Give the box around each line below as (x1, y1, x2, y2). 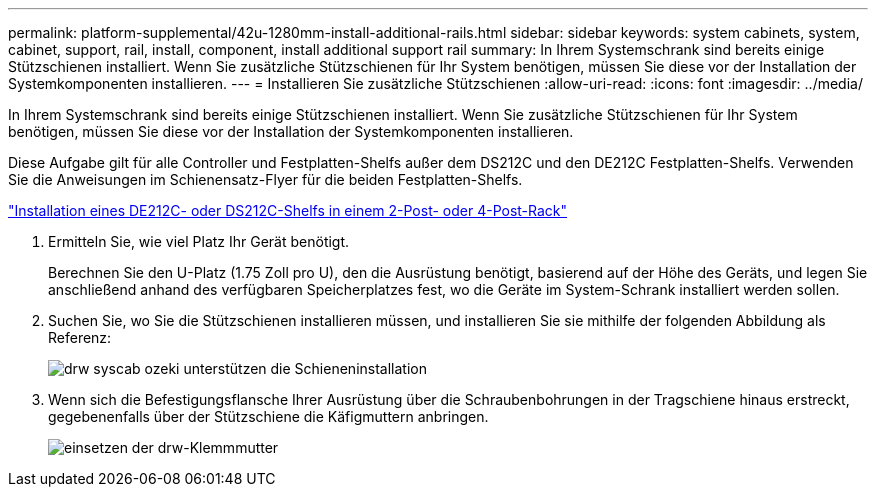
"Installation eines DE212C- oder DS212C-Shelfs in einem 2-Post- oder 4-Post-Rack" (8, 202, 568, 219)
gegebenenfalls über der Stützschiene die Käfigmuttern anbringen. (48, 408, 489, 425)
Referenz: (48, 329, 112, 346)
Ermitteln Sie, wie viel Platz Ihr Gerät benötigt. (48, 233, 350, 250)
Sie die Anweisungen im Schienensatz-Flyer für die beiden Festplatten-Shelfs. (8, 171, 523, 188)
